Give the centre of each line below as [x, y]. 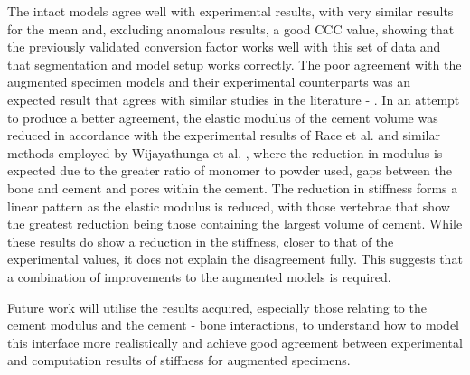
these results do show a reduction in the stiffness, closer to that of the [201, 241]
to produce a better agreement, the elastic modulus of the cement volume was [223, 117]
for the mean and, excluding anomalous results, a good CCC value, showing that [231, 28]
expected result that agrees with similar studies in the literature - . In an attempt [234, 99]
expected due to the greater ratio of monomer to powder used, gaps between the [230, 170]
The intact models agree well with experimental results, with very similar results [230, 11]
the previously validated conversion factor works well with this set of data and [224, 47]
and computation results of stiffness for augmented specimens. [179, 360]
